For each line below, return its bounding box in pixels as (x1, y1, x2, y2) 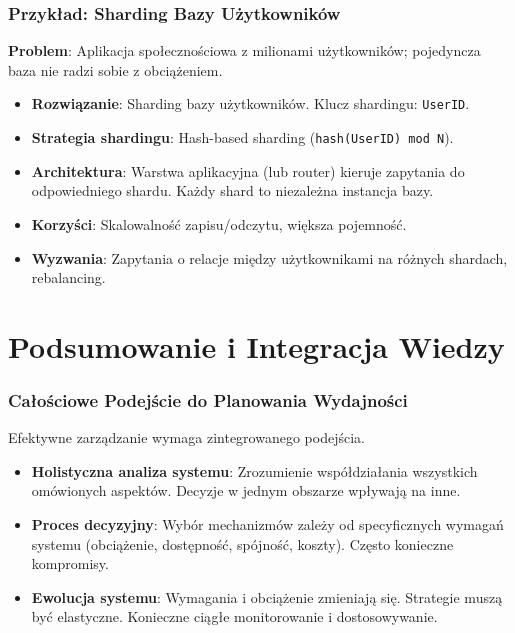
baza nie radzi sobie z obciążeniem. (8, 59, 223, 80)
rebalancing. (31, 267, 106, 288)
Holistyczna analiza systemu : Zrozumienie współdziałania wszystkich (31, 460, 478, 481)
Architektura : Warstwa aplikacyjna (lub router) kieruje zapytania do (31, 160, 465, 181)
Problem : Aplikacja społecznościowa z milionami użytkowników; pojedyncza (8, 40, 481, 61)
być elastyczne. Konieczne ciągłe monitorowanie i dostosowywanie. (31, 606, 438, 627)
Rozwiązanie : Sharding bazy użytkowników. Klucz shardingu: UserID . (31, 93, 470, 114)
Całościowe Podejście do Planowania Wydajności (8, 387, 408, 412)
